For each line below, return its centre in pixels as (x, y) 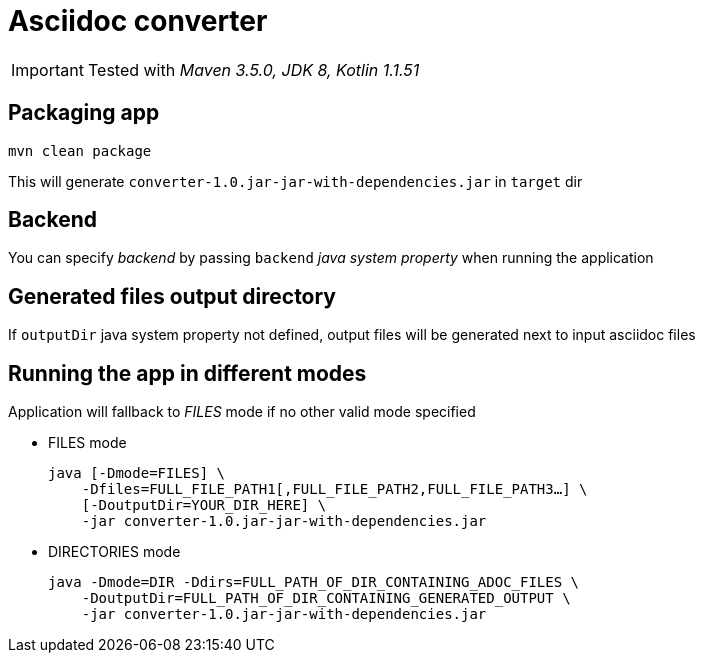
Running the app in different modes (187, 373)
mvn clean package (80, 150)
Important (47, 69)
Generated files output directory (172, 296)
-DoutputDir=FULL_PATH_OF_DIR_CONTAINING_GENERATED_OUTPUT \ (326, 598)
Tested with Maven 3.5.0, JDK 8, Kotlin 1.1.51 (253, 69)
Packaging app (84, 113)
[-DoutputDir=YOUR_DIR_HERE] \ (204, 505)
